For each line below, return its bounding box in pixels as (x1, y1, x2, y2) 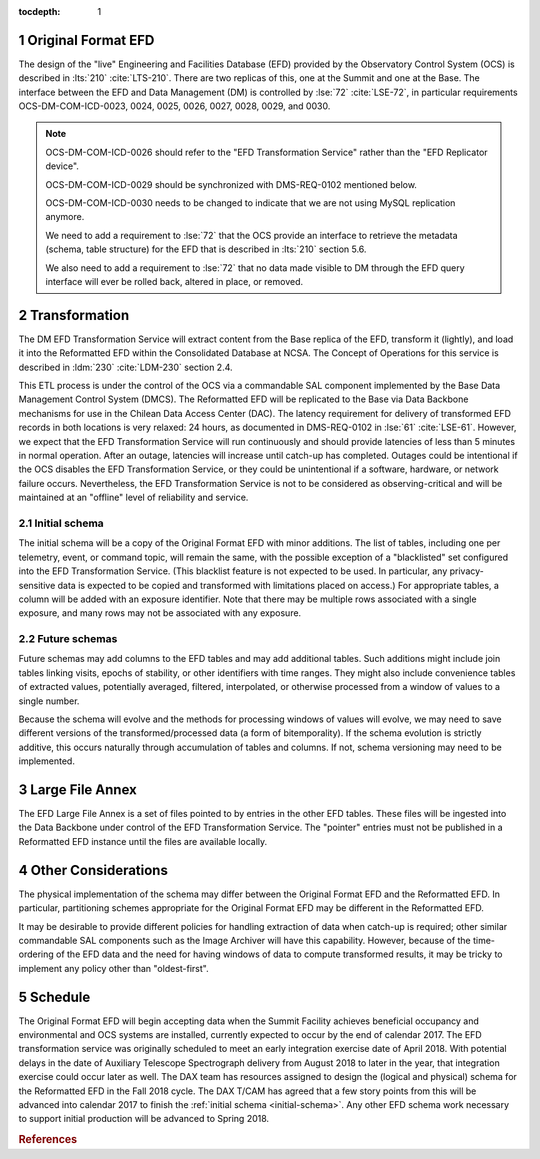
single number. (18, 695, 80, 707)
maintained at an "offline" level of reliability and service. (18, 491, 249, 504)
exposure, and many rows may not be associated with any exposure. (18, 607, 302, 619)
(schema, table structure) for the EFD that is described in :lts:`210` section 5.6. (45, 243, 367, 255)
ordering (18, 948, 54, 960)
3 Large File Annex (18, 781, 137, 798)
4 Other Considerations (18, 861, 169, 879)
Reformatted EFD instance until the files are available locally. (18, 835, 268, 847)
